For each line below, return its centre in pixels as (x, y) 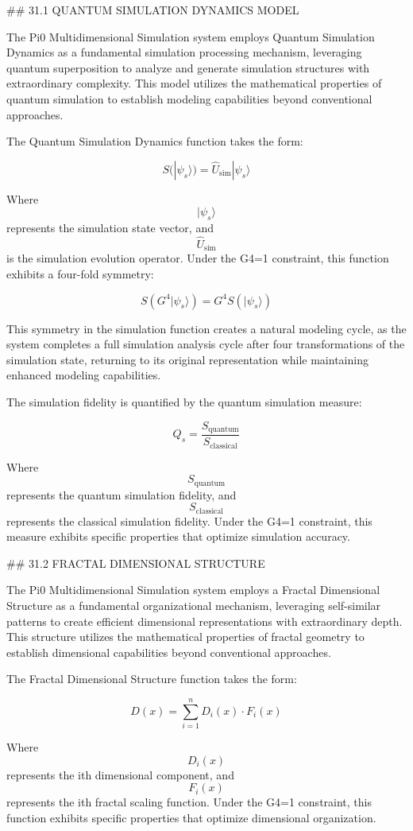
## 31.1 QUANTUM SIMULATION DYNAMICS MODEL (153, 10)
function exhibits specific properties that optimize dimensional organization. (191, 817)
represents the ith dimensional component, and (120, 774)
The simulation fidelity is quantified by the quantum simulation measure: (184, 401)
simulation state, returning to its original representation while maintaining (187, 359)
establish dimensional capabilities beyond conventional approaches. (169, 652)
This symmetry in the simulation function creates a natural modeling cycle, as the (206, 328)
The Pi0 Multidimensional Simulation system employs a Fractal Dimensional (193, 590)
